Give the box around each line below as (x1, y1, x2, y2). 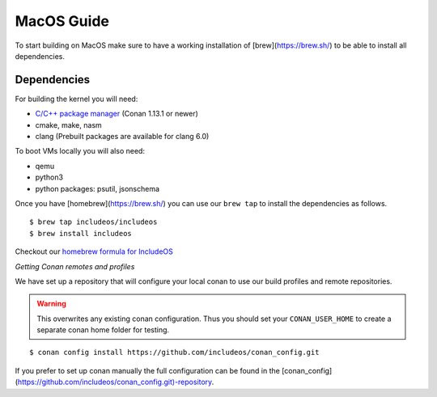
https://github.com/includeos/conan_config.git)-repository (17, 377, 212, 387)
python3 (35, 172, 64, 182)
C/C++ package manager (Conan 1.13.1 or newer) (35, 109, 198, 119)
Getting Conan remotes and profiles (15, 261, 135, 271)
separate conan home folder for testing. (36, 325, 170, 335)
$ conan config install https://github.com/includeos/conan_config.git (29, 348, 320, 357)
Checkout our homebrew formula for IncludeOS (15, 247, 174, 256)
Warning (36, 299, 66, 309)
